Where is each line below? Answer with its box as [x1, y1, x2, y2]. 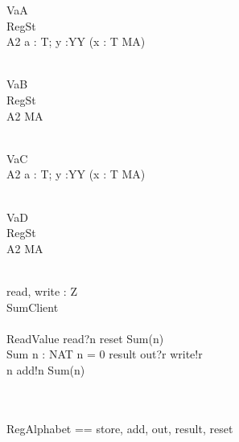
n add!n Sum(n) [6, 361, 85, 378]
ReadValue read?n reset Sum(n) [6, 329, 164, 346]
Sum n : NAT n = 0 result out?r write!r [6, 346, 203, 362]
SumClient [6, 298, 59, 315]
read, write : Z [6, 282, 77, 299]
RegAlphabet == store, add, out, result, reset [6, 419, 233, 436]
